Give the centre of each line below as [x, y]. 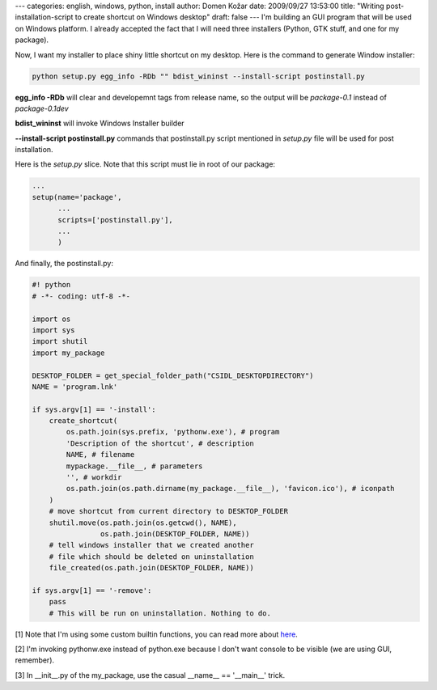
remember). [35, 660]
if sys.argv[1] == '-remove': [92, 590]
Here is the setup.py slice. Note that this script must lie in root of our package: [145, 164]
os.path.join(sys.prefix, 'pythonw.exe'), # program [173, 432]
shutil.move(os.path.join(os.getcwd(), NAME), [143, 523]
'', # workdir [94, 478]
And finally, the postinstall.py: [64, 264]
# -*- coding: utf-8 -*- [81, 296]
